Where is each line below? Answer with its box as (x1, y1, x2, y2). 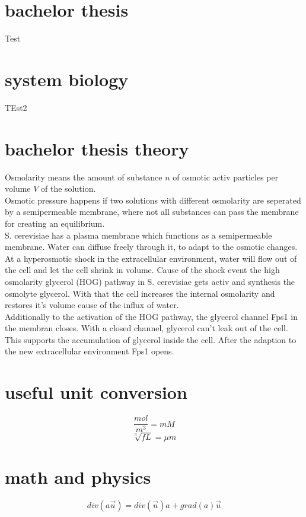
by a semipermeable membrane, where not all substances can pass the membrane (5, 205, 299, 218)
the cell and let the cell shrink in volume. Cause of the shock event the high (5, 264, 280, 276)
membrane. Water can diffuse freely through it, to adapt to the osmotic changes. (5, 240, 298, 253)
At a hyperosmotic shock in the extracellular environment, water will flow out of (5, 252, 297, 264)
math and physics (5, 464, 151, 489)
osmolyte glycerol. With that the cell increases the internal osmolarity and (5, 287, 275, 299)
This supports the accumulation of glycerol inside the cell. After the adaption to (5, 333, 297, 345)
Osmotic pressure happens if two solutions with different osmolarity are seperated (5, 194, 301, 206)
